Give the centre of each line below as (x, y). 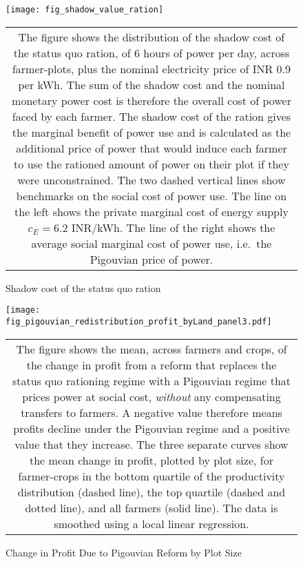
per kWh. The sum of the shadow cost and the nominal (151, 84)
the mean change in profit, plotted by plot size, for (151, 460)
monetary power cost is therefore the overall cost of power (151, 100)
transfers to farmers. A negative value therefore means (151, 412)
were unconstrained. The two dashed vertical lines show (151, 179)
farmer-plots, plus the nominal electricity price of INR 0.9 (151, 68)
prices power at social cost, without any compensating (151, 396)
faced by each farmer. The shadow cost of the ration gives (151, 116)
